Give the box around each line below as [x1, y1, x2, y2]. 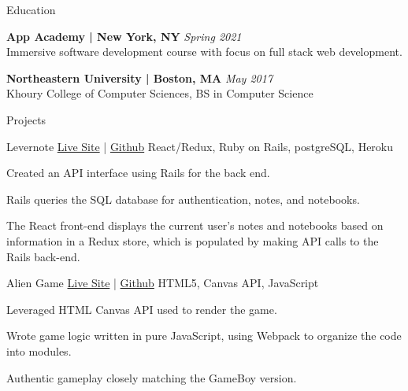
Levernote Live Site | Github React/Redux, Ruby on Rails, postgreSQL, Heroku [6, 138, 394, 154]
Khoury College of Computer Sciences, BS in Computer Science [6, 85, 313, 101]
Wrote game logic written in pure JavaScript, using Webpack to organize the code [6, 327, 402, 344]
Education [6, 2, 56, 17]
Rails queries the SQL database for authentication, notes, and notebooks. [6, 190, 360, 207]
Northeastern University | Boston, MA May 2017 [6, 69, 273, 86]
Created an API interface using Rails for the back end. [6, 164, 270, 181]
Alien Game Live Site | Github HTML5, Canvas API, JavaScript [6, 275, 319, 291]
